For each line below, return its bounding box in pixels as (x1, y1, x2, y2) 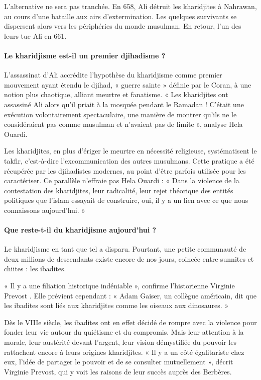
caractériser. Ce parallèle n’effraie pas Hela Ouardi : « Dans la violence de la (4, 175, 239, 186)
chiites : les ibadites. (4, 263, 66, 274)
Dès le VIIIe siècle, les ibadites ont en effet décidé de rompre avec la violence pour (4, 317, 257, 327)
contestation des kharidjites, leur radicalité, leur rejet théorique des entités (4, 185, 233, 195)
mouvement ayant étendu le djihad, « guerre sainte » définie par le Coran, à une (4, 79, 251, 90)
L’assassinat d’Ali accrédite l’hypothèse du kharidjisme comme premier (4, 69, 222, 80)
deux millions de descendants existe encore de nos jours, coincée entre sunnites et (4, 253, 254, 264)
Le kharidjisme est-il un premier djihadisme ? (4, 50, 166, 60)
